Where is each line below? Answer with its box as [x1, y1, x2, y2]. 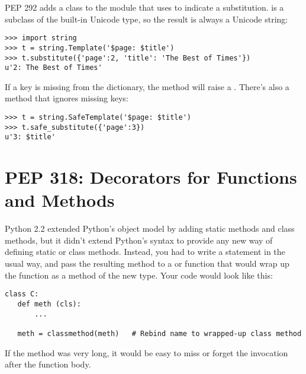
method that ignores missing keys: [5, 92, 128, 104]
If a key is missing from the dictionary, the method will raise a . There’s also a [5, 80, 289, 92]
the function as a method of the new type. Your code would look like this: [5, 268, 273, 281]
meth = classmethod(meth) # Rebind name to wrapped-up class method [17, 329, 302, 338]
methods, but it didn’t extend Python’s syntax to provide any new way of [5, 234, 273, 246]
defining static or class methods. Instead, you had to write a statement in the [5, 245, 285, 258]
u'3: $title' [5, 133, 56, 142]
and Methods [5, 188, 115, 212]
